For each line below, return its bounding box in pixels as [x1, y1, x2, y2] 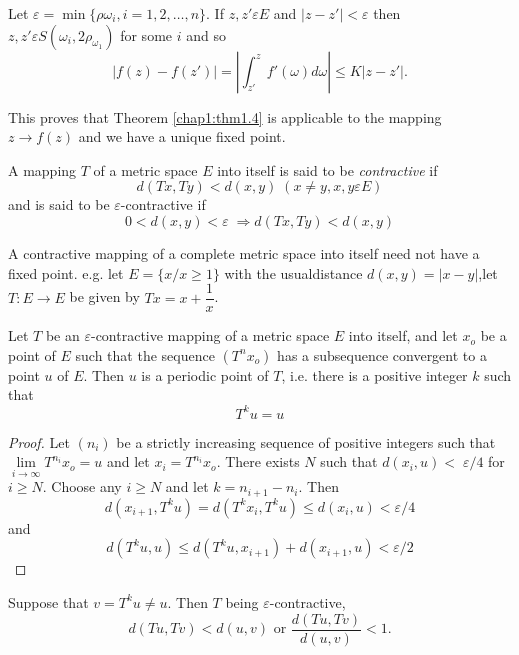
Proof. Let [8, 431, 70, 452]
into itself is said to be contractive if [217, 159, 438, 180]
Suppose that [8, 591, 89, 612]
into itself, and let [348, 325, 458, 346]
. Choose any [42, 476, 122, 497]
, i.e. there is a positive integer [281, 364, 468, 385]
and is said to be [8, 194, 110, 215]
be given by [69, 286, 140, 307]
